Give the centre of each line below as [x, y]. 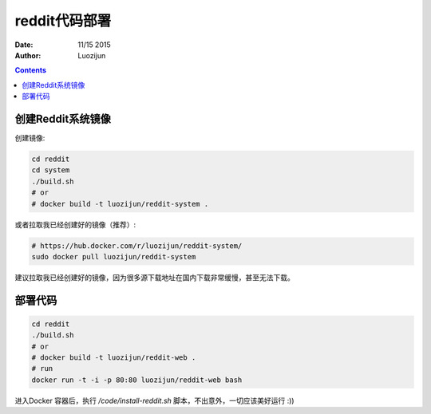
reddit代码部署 [63, 21]
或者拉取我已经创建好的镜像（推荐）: [75, 224]
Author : [28, 55]
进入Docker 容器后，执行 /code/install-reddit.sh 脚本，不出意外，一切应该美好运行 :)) [154, 400]
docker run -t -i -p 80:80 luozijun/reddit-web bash [137, 380]
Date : [24, 45]
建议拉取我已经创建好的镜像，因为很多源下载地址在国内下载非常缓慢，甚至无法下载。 [154, 277]
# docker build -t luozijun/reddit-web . [114, 358]
